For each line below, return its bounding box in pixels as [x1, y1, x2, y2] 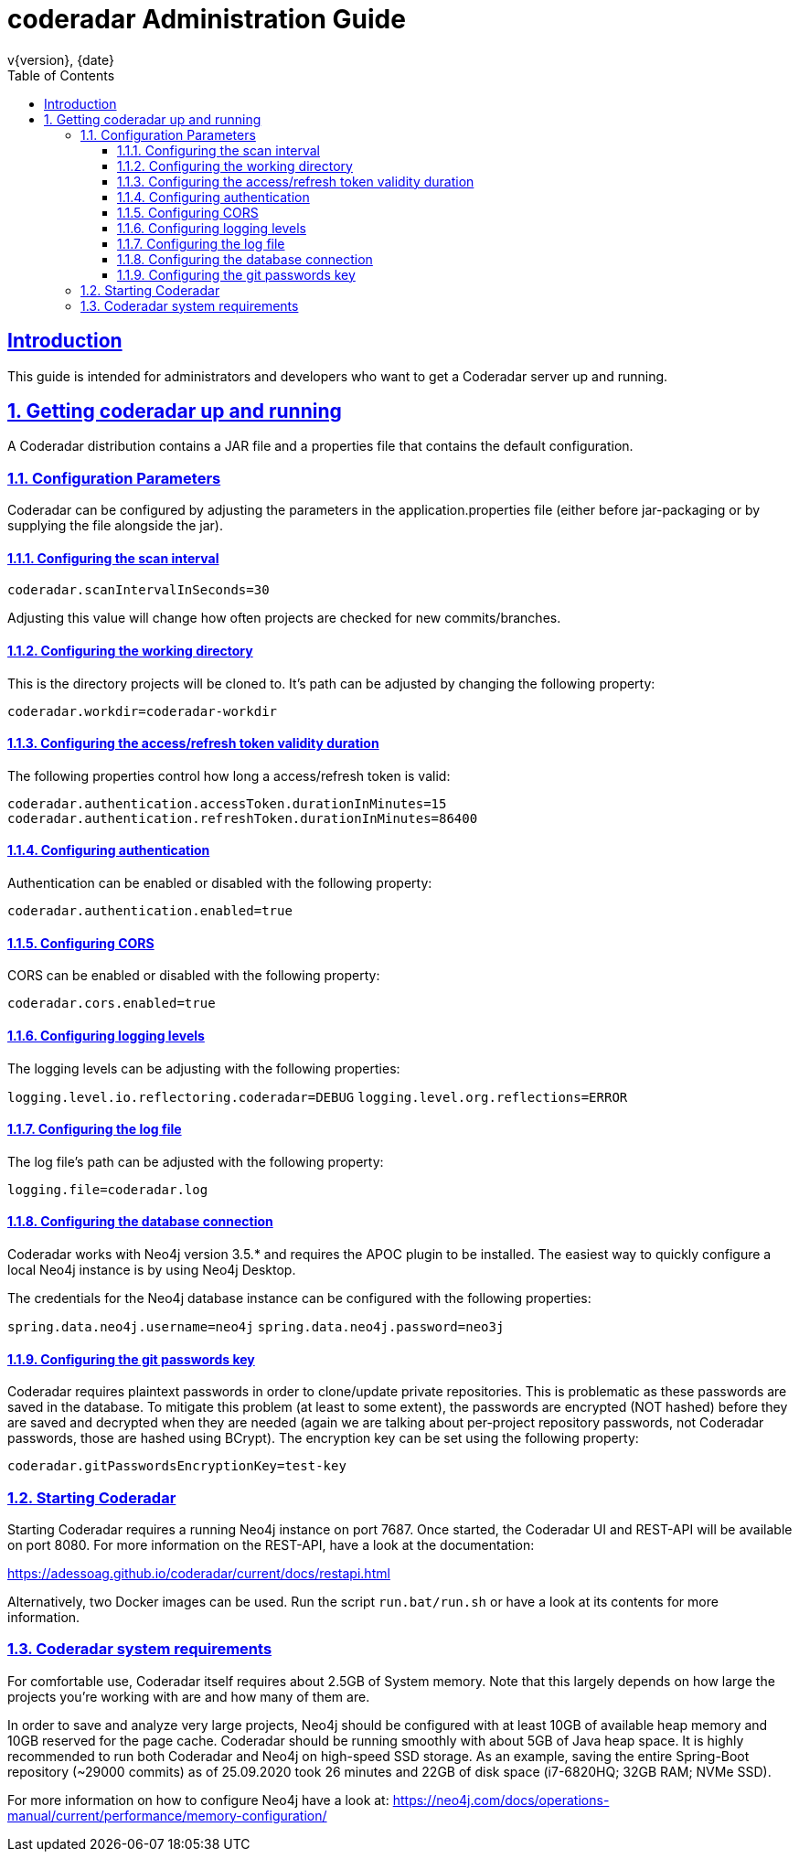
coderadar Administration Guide [7, 4, 406, 35]
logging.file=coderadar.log [7, 1181, 208, 1197]
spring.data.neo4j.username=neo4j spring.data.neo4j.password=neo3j [7, 1319, 505, 1334]
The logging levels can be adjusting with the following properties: [7, 1060, 400, 1076]
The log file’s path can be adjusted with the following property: [7, 1153, 384, 1170]
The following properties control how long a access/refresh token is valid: [7, 767, 451, 784]
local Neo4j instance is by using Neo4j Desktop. [7, 1261, 296, 1277]
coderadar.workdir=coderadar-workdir [7, 703, 278, 719]
